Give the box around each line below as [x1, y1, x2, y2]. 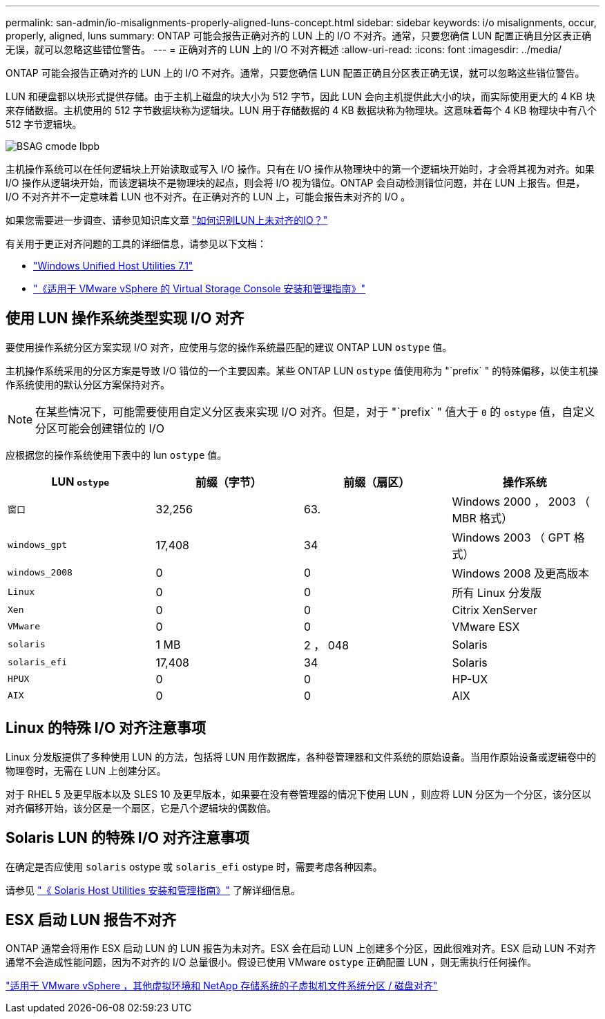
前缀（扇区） [343, 475, 410, 489]
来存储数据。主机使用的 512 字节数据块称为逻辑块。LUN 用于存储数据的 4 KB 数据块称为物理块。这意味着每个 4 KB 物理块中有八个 [6, 104, 597, 116]
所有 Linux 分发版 [452, 585, 542, 600]
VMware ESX [452, 619, 520, 634]
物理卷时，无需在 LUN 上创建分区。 [6, 764, 166, 777]
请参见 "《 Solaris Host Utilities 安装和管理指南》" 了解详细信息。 [6, 884, 300, 896]
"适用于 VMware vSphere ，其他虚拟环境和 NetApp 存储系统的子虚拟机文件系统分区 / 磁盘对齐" [6, 980, 438, 992]
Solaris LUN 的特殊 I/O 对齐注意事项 [6, 829, 249, 847]
